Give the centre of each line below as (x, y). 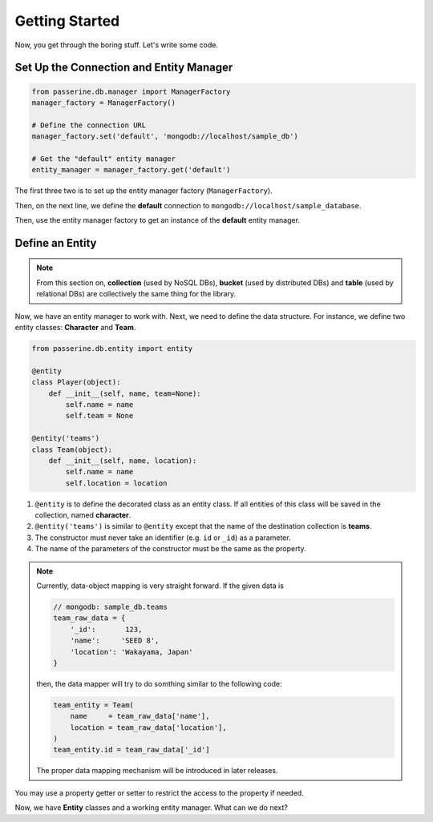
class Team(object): (72, 449)
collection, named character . (83, 515)
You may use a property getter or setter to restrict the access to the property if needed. (159, 792)
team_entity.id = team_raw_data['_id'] (132, 750)
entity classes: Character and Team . (75, 328)
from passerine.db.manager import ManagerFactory (131, 91)
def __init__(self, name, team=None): (125, 393)
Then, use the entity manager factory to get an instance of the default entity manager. (158, 220)
